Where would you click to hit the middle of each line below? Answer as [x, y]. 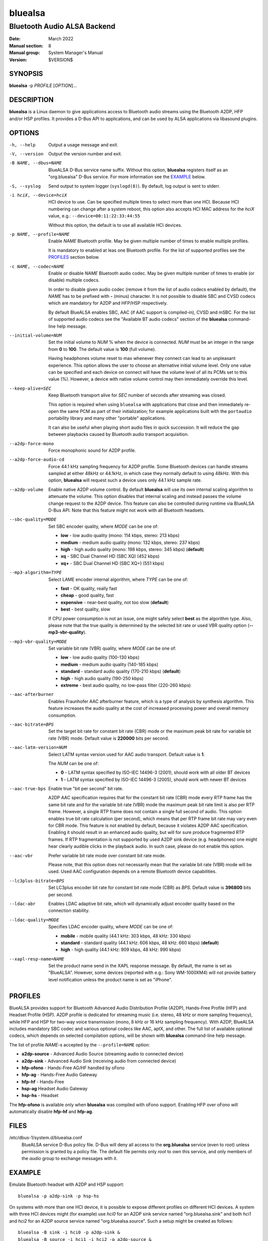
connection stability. [69, 910]
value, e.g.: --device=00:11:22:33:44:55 [94, 216]
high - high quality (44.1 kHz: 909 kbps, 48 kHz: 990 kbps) [121, 950]
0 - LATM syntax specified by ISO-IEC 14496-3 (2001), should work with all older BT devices [156, 772]
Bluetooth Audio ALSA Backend [62, 26]
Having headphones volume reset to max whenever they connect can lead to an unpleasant [142, 358]
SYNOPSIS [26, 74]
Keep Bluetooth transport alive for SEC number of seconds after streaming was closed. [137, 395]
